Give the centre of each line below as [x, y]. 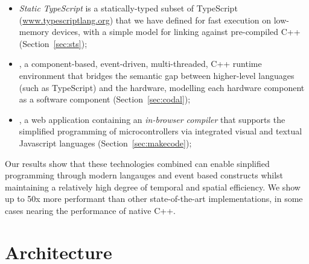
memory [34, 32]
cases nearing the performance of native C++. [90, 210]
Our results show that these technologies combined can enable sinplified [137, 163]
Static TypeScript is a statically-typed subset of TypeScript [128, 8]
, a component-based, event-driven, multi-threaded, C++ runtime [140, 64]
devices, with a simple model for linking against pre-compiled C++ [176, 32]
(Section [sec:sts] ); [53, 43]
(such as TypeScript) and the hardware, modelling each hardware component [162, 87]
